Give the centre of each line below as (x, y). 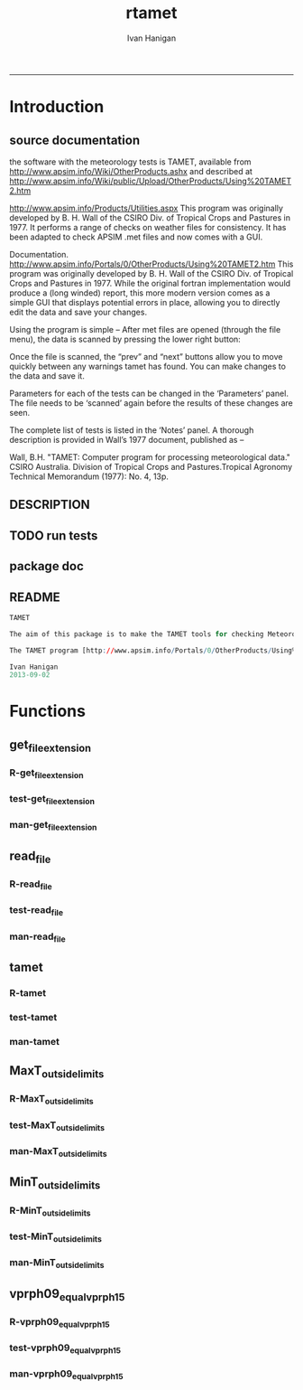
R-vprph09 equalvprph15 (60, 1322)
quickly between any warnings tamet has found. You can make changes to (148, 366)
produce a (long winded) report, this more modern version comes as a (140, 293)
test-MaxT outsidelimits (57, 1126)
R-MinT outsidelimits (50, 1211)
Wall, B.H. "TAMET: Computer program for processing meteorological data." (150, 457)
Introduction (57, 107)
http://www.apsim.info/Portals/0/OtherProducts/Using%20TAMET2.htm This (151, 264)
